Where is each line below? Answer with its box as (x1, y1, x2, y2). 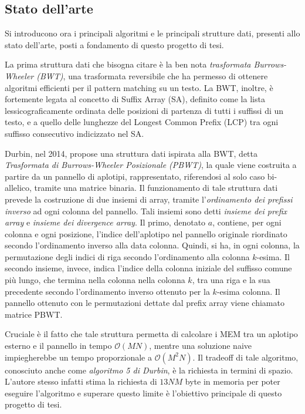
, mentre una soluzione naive (149, 339, 252, 352)
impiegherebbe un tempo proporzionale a (5, 351, 152, 363)
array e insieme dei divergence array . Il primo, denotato (5, 216, 206, 228)
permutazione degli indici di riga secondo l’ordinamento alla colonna (5, 250, 250, 262)
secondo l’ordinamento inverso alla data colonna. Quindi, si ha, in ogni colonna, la (5, 239, 300, 251)
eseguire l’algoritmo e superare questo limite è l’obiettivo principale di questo (5, 386, 282, 399)
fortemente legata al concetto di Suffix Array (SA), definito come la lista (5, 93, 265, 105)
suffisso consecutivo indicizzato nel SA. (5, 127, 144, 139)
